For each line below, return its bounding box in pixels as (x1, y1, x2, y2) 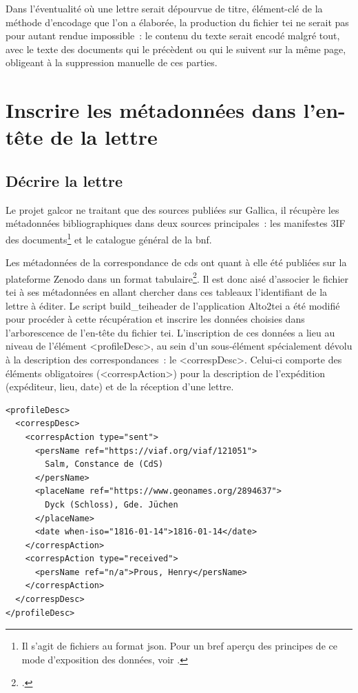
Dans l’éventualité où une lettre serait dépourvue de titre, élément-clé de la (6, 1, 323, 15)
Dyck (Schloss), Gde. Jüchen (45, 499, 178, 510)
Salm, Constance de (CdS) (45, 459, 164, 470)
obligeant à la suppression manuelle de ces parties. (6, 55, 218, 70)
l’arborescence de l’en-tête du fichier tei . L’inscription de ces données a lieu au (6, 325, 335, 339)
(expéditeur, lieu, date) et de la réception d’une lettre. (6, 379, 234, 394)
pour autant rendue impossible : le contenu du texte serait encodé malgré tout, (6, 28, 340, 43)
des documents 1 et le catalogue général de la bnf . (6, 230, 212, 246)
